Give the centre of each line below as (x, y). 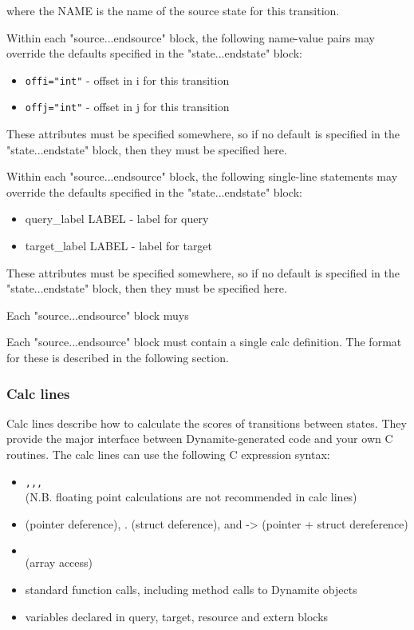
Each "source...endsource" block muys (98, 315)
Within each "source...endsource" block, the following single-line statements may (202, 176)
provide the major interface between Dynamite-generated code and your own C (200, 439)
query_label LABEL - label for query (117, 219)
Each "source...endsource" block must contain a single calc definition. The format (204, 342)
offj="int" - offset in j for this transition (127, 107)
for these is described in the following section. (118, 358)
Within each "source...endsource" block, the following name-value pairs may (191, 37)
